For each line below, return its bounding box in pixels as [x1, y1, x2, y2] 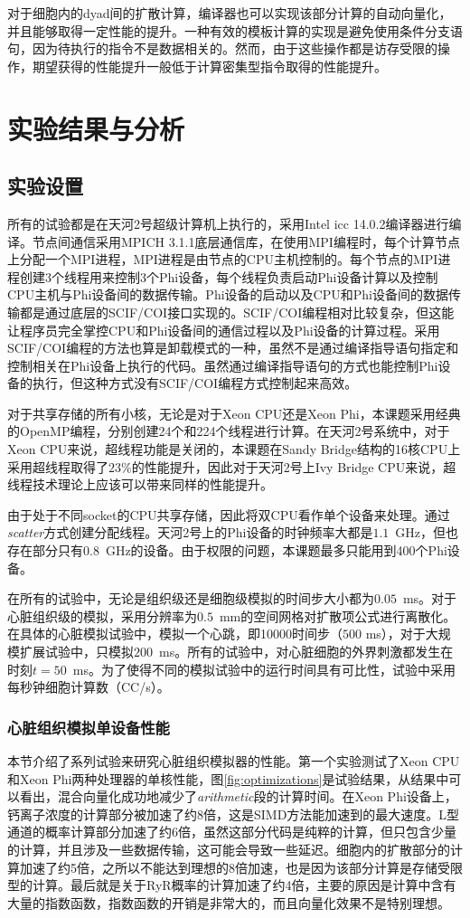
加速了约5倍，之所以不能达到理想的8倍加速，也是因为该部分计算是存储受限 [19, 857, 463, 876]
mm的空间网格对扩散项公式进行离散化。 [219, 606, 456, 625]
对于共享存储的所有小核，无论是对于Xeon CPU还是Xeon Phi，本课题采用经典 [7, 403, 461, 422]
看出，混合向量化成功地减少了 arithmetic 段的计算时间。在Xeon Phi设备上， [19, 787, 457, 806]
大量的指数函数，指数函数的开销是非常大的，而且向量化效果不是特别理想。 [7, 893, 450, 912]
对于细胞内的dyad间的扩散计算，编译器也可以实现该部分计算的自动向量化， [7, 4, 452, 22]
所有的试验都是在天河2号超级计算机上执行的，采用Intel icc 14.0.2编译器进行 [7, 213, 449, 232]
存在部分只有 [7, 541, 83, 560]
